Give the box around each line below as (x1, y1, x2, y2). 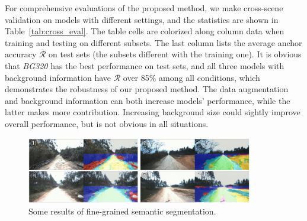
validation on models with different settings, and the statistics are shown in (5, 13, 279, 25)
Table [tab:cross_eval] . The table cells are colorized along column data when (5, 25, 284, 37)
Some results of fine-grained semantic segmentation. (28, 205, 216, 217)
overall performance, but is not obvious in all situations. (5, 117, 209, 129)
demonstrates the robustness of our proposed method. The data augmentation (5, 83, 289, 95)
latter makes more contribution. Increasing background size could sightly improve (5, 106, 300, 118)
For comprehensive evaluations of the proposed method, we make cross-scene (5, 2, 283, 14)
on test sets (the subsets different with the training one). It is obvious (49, 48, 302, 60)
